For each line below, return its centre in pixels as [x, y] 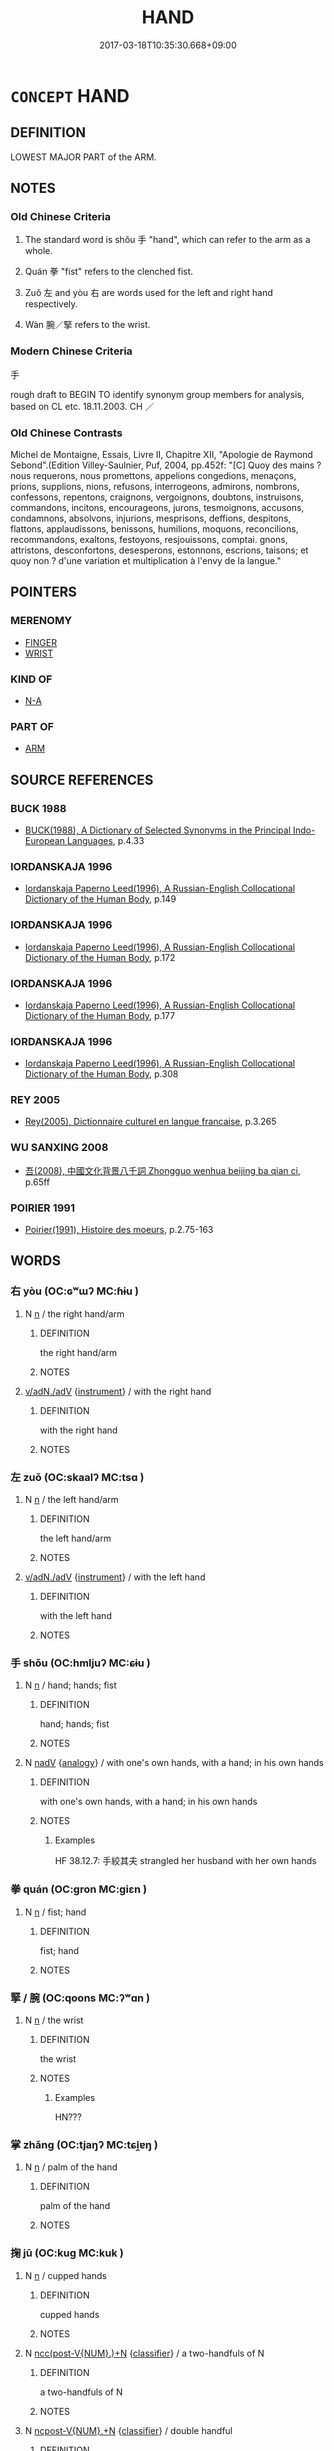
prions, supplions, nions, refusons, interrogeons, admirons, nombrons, [155, 487]
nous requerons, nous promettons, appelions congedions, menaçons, [153, 476]
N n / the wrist [54, 2020]
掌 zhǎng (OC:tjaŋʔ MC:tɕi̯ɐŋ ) [84, 2144]
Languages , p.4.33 [105, 840]
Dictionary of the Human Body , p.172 [100, 957]
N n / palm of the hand [71, 2167]
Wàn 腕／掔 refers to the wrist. [87, 325]
